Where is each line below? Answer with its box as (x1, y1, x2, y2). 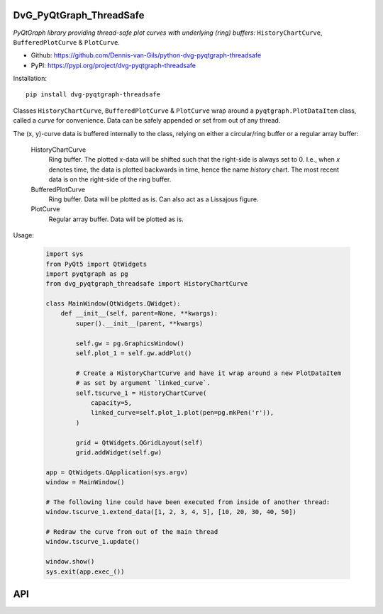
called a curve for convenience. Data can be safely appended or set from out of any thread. (13, 116, 281, 125)
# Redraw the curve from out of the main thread (45, 528, 218, 536)
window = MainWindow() (45, 479, 125, 486)
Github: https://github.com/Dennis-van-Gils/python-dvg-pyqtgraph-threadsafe (30, 51, 262, 60)
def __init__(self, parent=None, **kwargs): (60, 309, 218, 318)
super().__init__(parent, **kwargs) (75, 319, 204, 328)
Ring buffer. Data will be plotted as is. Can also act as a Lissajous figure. (48, 195, 259, 203)
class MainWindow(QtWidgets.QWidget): (45, 300, 181, 308)
